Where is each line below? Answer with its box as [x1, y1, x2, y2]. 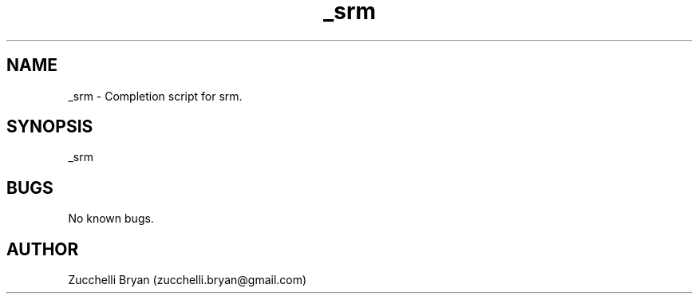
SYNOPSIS [6, 116, 93, 137]
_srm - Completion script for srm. [68, 89, 243, 103]
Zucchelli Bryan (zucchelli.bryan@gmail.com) [68, 273, 307, 287]
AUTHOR [6, 239, 79, 259]
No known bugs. [68, 211, 154, 226]
